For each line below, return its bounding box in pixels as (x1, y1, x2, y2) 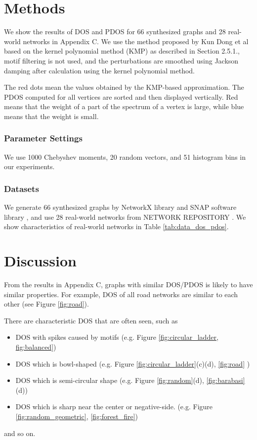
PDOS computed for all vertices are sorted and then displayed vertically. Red (4, 91, 238, 102)
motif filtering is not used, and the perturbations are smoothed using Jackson (4, 55, 239, 65)
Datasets (4, 182, 39, 194)
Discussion (4, 251, 77, 271)
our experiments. (4, 161, 55, 172)
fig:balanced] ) (15, 341, 56, 352)
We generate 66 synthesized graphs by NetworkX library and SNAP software (4, 202, 237, 212)
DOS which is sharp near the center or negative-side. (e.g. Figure (15, 401, 213, 412)
